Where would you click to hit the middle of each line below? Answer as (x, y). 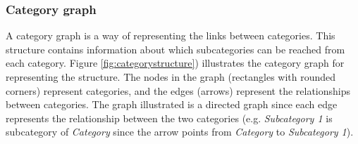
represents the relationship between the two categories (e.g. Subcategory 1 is (169, 118)
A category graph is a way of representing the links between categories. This (171, 35)
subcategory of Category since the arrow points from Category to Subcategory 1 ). (180, 132)
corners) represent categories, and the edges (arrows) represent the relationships (178, 90)
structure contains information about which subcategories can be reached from (175, 49)
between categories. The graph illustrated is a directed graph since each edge (172, 104)
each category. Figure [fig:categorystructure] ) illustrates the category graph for (175, 63)
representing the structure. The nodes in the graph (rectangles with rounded (171, 77)
